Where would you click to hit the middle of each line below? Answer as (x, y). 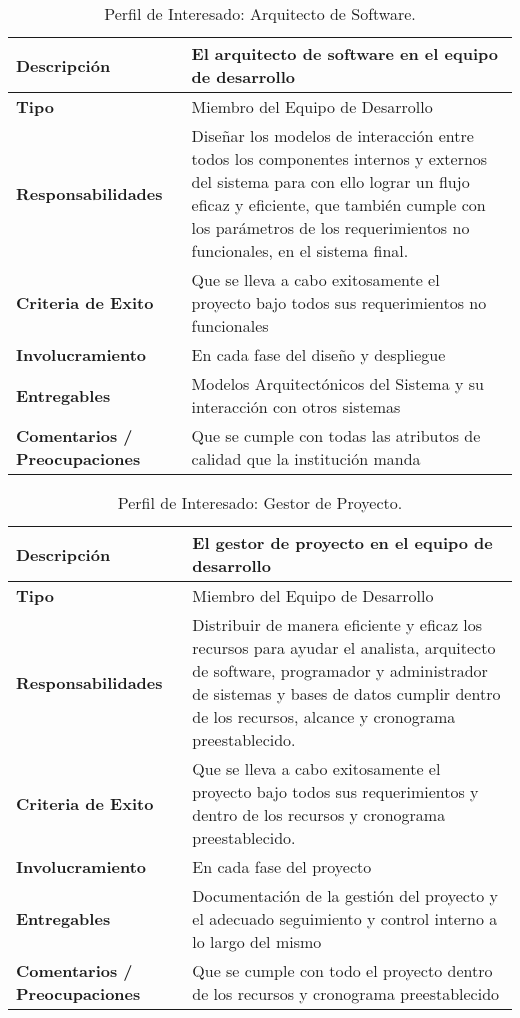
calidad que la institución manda (306, 458)
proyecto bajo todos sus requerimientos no (339, 302)
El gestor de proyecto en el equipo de (342, 542)
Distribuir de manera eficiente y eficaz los (337, 624)
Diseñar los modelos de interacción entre (332, 135)
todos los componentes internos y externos (339, 158)
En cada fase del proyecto (282, 866)
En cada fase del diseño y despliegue (318, 354)
